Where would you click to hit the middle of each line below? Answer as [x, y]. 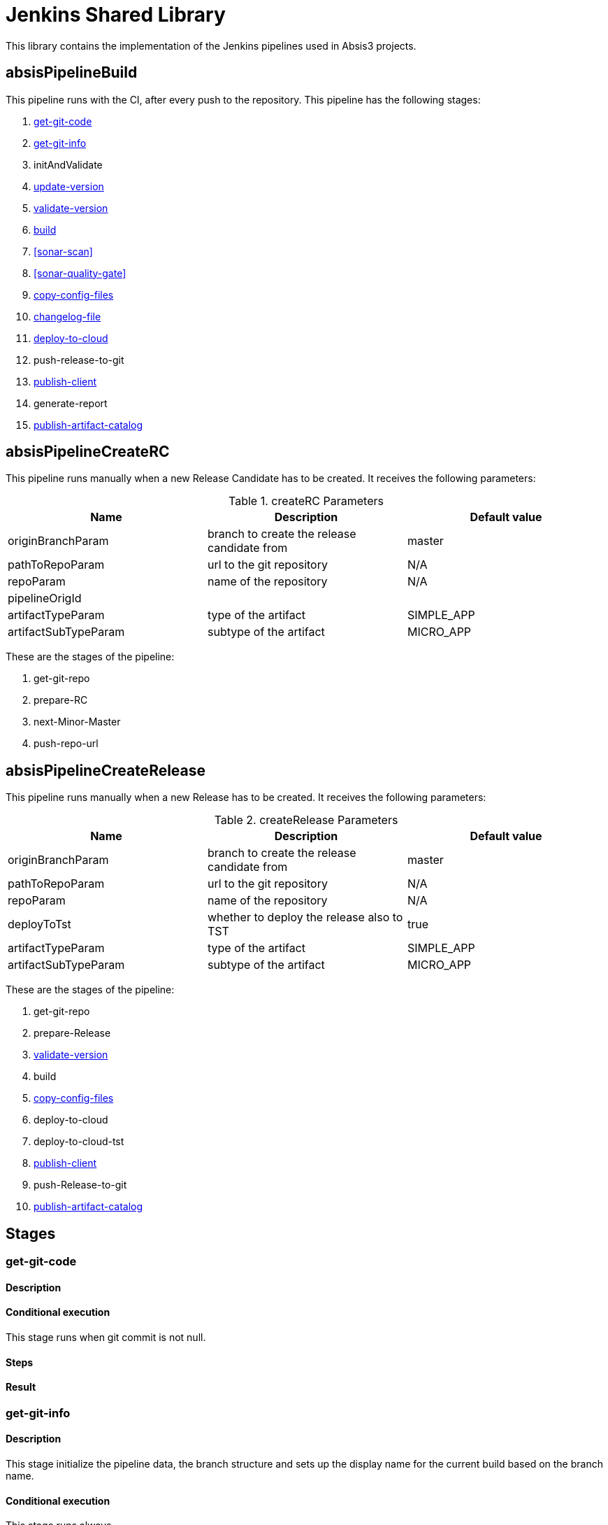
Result [21, 1387]
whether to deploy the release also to [305, 917]
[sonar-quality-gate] [80, 273]
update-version [69, 186]
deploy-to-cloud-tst [79, 1142]
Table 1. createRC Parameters [306, 501]
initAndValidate [68, 164]
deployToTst [39, 924]
